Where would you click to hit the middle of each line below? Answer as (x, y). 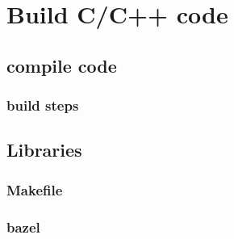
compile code (62, 65)
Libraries (44, 150)
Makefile (35, 189)
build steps (43, 105)
